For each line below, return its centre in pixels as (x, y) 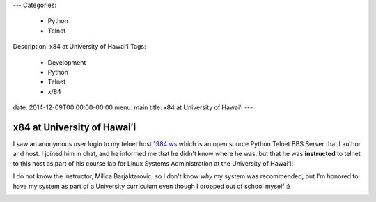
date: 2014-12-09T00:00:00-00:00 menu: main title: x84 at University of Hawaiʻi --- (133, 107)
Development (67, 62)
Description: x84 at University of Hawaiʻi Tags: (79, 47)
